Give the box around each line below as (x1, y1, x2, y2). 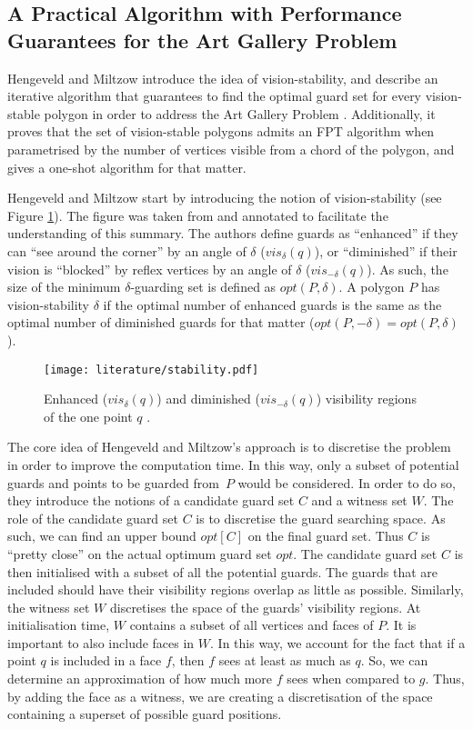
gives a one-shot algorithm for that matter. (7, 157, 247, 176)
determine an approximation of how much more (7, 669, 273, 688)
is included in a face (50, 651, 162, 670)
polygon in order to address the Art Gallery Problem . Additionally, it (44, 104, 436, 123)
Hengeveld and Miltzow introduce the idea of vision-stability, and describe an (7, 68, 438, 87)
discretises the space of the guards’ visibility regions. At (109, 597, 421, 616)
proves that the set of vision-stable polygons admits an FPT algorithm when (7, 122, 435, 141)
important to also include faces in (7, 633, 195, 652)
